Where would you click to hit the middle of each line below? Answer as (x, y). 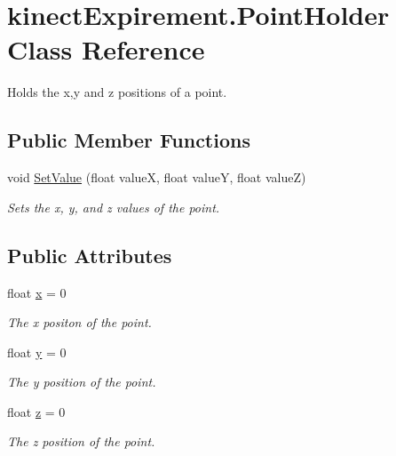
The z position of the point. (81, 441)
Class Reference (106, 49)
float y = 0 (37, 352)
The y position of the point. (82, 382)
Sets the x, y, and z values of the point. (114, 207)
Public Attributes (90, 255)
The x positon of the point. (79, 322)
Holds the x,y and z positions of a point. (117, 92)
